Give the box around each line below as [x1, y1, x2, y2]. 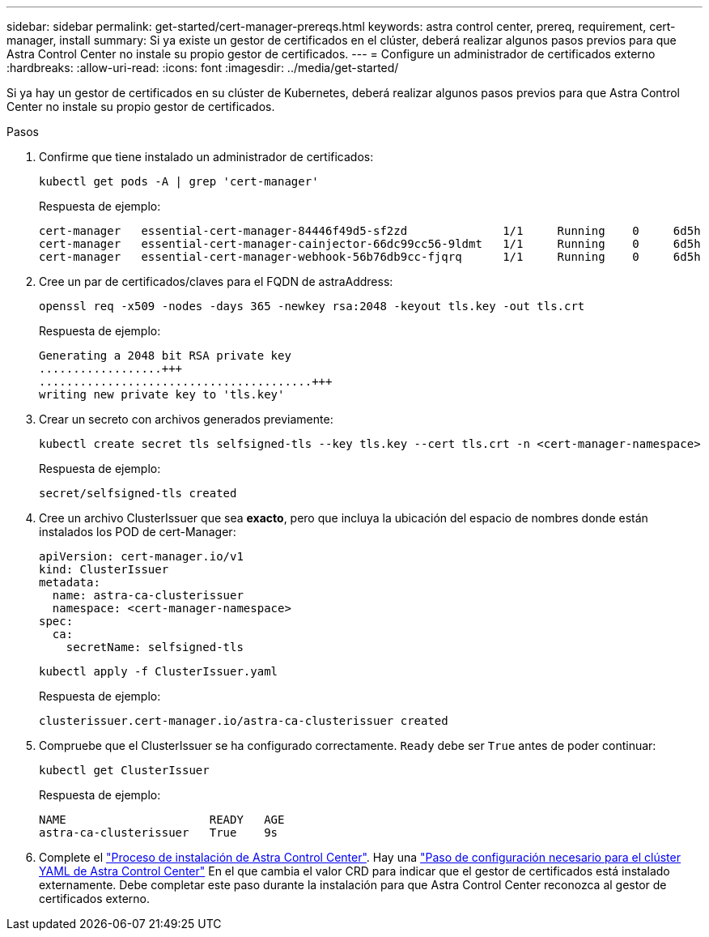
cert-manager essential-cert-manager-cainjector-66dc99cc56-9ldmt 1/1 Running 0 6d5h [39, 237, 701, 250]
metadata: [39, 576, 100, 589]
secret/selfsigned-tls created [39, 487, 237, 500]
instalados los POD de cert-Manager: [39, 525, 236, 539]
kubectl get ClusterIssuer [39, 764, 210, 777]
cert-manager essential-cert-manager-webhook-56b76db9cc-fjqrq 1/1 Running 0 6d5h [39, 250, 701, 263]
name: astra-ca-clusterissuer [52, 589, 244, 602]
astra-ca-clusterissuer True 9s [39, 826, 278, 839]
